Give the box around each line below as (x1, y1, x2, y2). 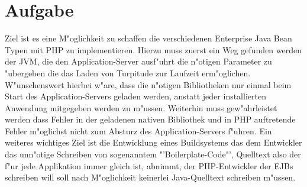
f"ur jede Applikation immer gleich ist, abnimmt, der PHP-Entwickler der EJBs (5, 159, 293, 172)
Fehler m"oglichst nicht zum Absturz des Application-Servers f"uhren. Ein (5, 124, 272, 137)
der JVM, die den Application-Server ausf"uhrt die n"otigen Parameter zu (5, 55, 272, 67)
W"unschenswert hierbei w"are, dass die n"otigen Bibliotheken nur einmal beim (5, 78, 292, 91)
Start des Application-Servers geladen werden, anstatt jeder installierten (5, 90, 266, 102)
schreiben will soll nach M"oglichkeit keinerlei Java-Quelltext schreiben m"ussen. (5, 171, 296, 183)
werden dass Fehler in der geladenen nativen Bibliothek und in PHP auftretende (5, 113, 296, 125)
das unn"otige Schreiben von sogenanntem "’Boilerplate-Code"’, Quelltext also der (5, 148, 301, 160)
